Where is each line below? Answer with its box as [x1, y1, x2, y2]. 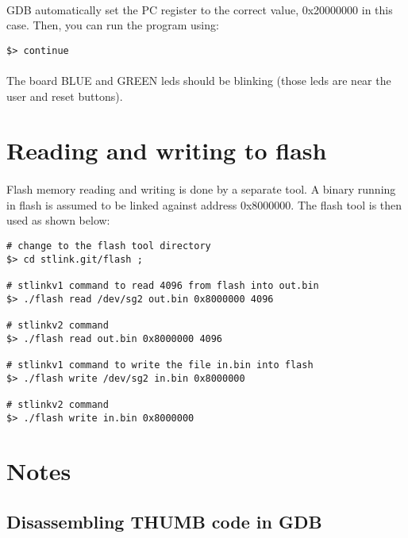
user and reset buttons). [6, 87, 123, 104]
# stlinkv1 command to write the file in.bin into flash [6, 359, 314, 371]
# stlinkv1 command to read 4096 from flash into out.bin [6, 279, 319, 291]
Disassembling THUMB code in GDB [6, 509, 322, 533]
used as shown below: [6, 212, 110, 229]
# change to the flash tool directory [6, 240, 211, 252]
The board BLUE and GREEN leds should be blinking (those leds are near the [6, 72, 391, 89]
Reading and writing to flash [6, 134, 327, 167]
